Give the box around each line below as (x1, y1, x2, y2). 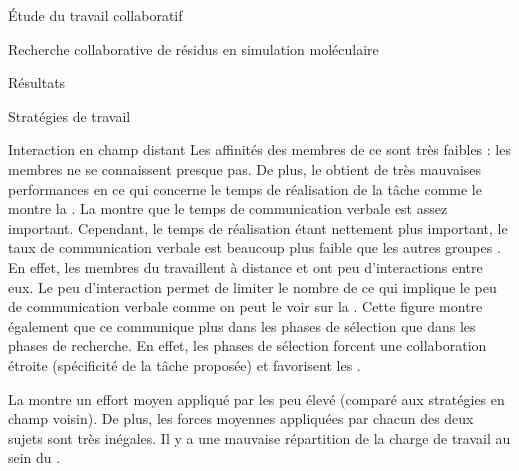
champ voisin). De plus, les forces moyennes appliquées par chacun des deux (8, 408, 474, 429)
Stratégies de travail (8, 105, 131, 126)
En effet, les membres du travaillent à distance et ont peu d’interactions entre (8, 256, 483, 277)
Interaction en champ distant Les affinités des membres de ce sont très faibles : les (8, 139, 511, 160)
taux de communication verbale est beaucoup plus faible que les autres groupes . (8, 237, 501, 258)
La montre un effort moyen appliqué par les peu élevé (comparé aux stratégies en (8, 388, 505, 409)
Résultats (8, 72, 66, 93)
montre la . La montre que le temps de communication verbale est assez (8, 198, 448, 219)
